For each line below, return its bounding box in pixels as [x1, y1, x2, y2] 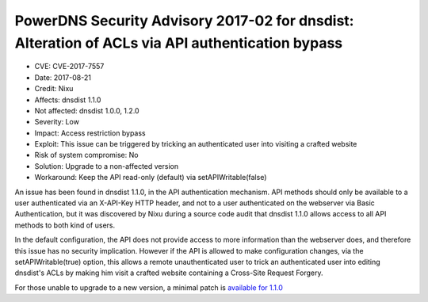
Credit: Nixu [34, 84, 74, 94]
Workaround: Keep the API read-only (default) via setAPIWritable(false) [34, 173, 267, 182]
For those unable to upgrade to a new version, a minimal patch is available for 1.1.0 [14, 282, 283, 292]
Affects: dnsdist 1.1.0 [34, 95, 101, 105]
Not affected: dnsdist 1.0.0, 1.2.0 [34, 105, 139, 115]
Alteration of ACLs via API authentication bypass [14, 34, 343, 52]
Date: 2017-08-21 [34, 72, 91, 82]
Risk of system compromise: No [34, 151, 139, 160]
